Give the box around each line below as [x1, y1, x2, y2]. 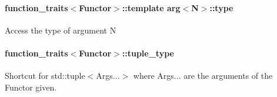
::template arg [122, 1, 181, 14]
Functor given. [5, 81, 57, 93]
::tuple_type [122, 46, 174, 59]
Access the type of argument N [5, 24, 116, 36]
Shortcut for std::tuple [5, 69, 85, 82]
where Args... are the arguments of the [133, 69, 273, 82]
